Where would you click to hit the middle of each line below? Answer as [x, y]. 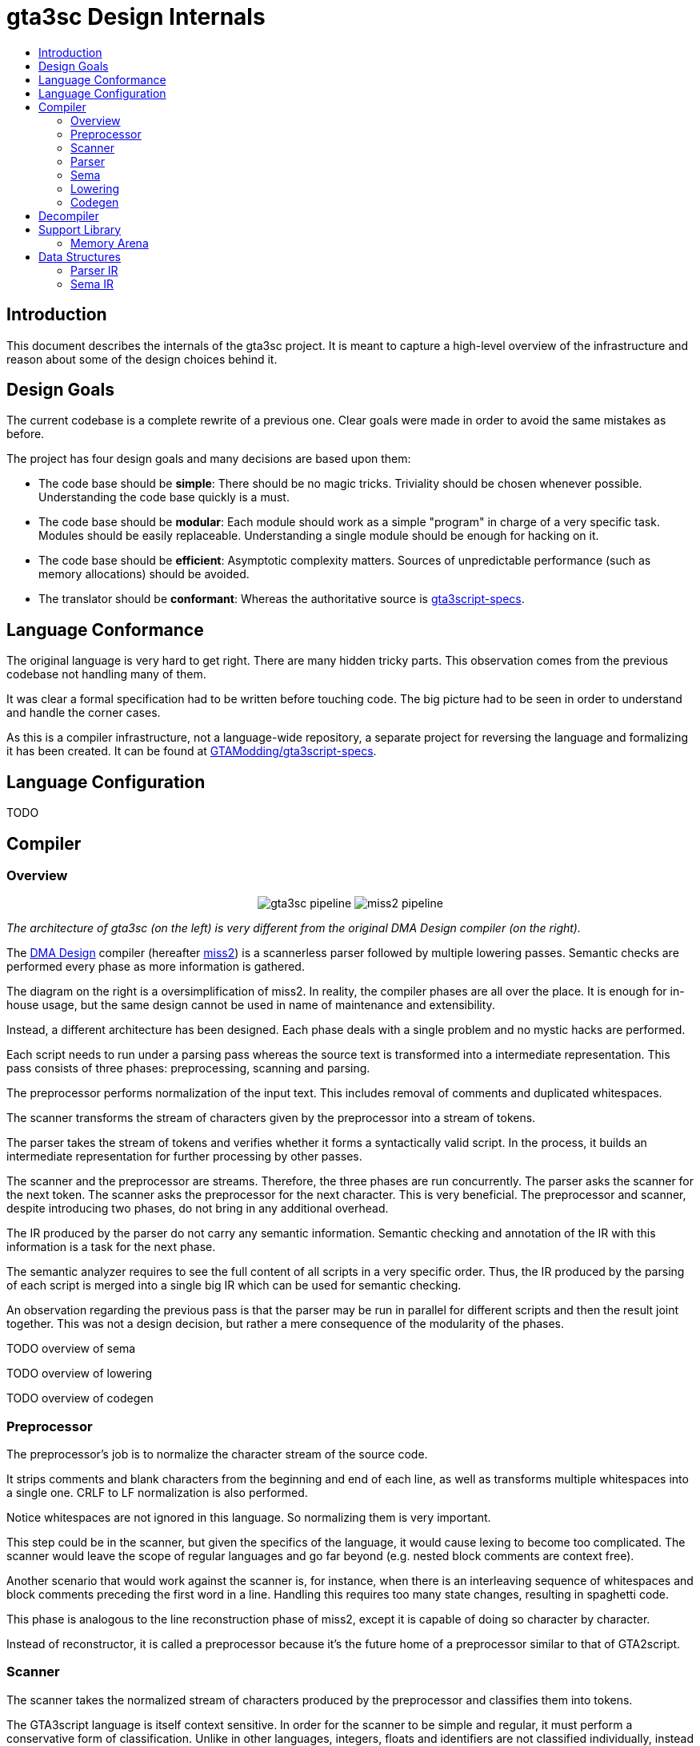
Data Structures [80, 256]
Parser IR [94, 270]
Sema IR [92, 284]
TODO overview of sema [71, 1349]
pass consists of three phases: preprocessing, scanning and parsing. [188, 1068]
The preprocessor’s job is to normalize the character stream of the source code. [217, 1454]
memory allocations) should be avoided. [144, 574]
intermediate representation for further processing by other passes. [184, 1157]
